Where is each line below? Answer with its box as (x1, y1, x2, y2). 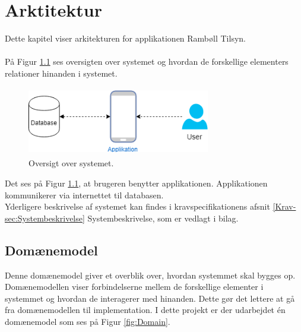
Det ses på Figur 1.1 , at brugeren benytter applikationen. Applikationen (5, 177, 268, 189)
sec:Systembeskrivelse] (5, 211, 85, 224)
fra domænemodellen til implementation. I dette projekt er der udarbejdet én (5, 303, 286, 316)
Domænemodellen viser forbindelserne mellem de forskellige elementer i (5, 280, 264, 293)
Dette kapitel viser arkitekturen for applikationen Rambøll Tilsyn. (5, 32, 246, 45)
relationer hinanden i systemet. (5, 67, 118, 79)
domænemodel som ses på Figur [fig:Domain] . (5, 315, 170, 328)
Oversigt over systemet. (28, 157, 114, 169)
